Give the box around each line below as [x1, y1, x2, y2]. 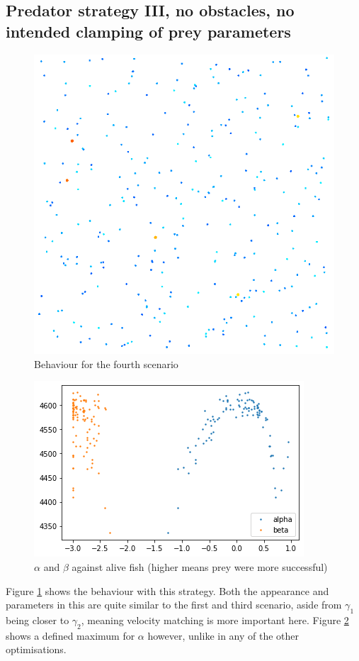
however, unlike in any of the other [147, 628, 300, 643]
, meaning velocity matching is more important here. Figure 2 [81, 612, 349, 627]
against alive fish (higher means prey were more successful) [72, 560, 328, 574]
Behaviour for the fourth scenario [34, 356, 178, 371]
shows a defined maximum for [6, 628, 135, 643]
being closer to [6, 612, 69, 627]
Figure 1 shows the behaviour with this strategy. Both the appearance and [6, 583, 329, 598]
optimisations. [6, 642, 67, 657]
